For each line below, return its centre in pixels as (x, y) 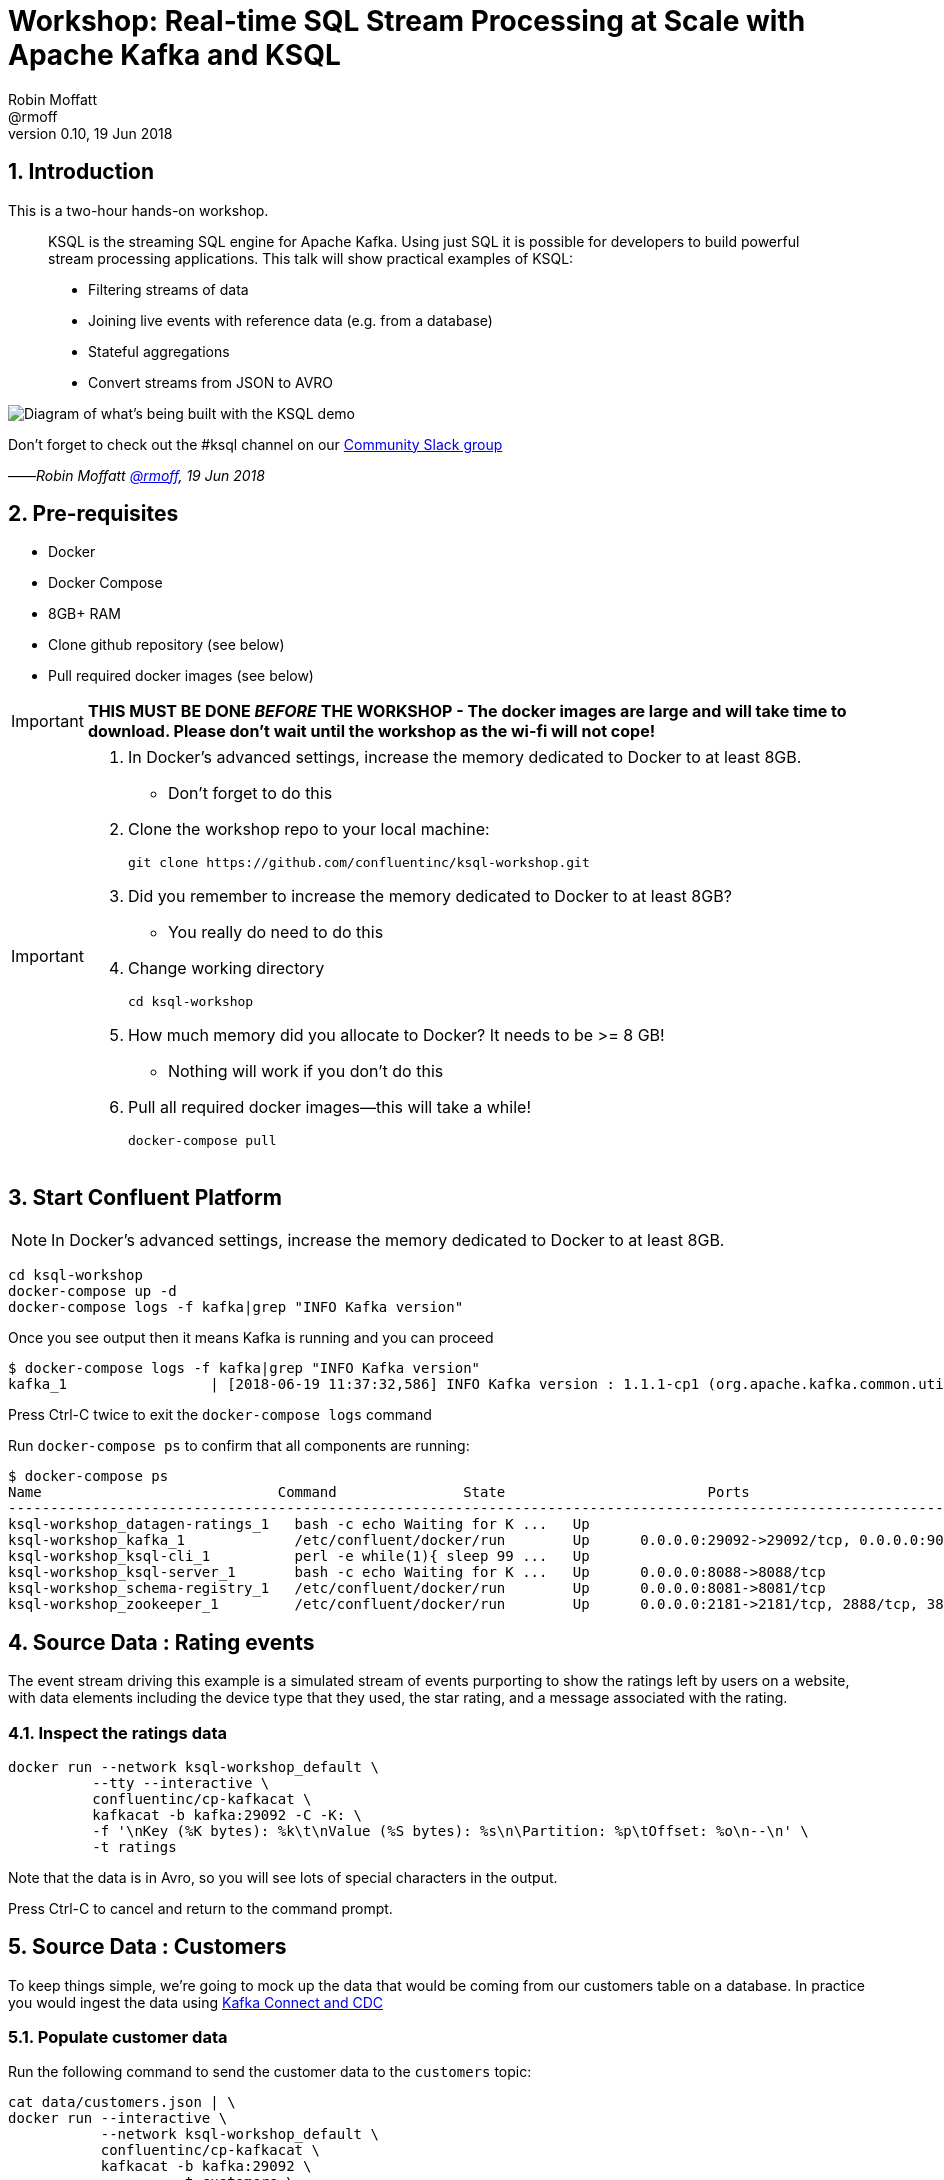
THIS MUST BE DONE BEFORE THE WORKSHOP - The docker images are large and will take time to (467, 711)
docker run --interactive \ (118, 2118)
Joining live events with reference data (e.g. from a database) (290, 320)
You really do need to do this (275, 932)
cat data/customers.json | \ (122, 2102)
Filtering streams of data (168, 289)
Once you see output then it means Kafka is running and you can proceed (251, 1338)
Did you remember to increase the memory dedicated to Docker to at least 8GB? (429, 896)
